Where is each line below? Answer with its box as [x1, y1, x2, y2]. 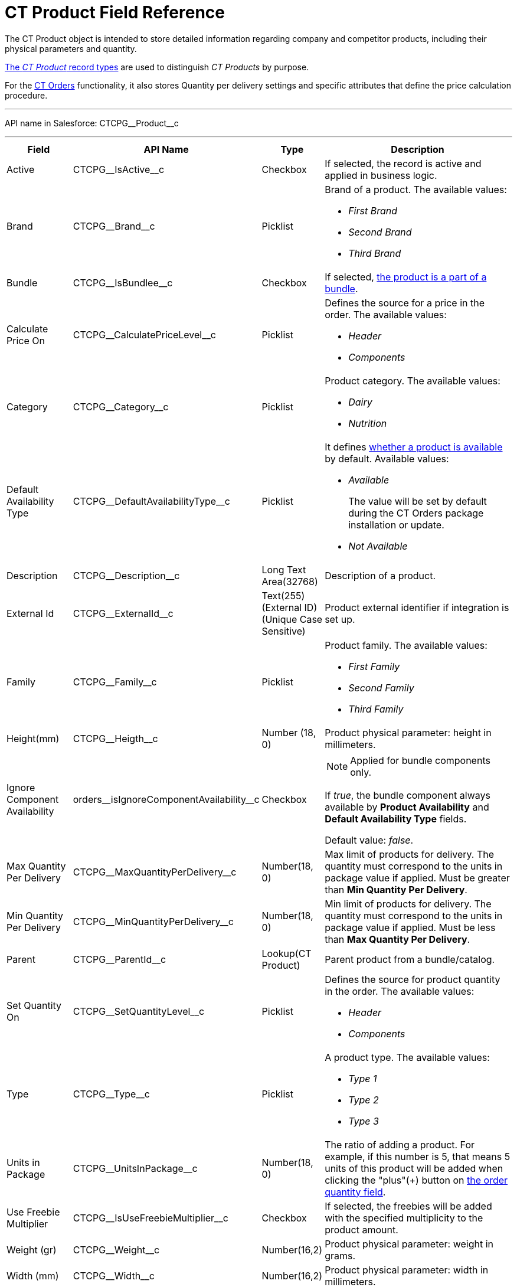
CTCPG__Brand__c [73, 220, 155, 232]
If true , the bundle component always [325, 789, 490, 801]
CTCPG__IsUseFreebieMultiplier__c [73, 1211, 228, 1224]
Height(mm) [6, 732, 60, 744]
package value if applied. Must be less [325, 921, 496, 933]
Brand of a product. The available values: [325, 183, 507, 195]
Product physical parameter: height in [325, 726, 492, 739]
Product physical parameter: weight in [325, 1237, 494, 1250]
